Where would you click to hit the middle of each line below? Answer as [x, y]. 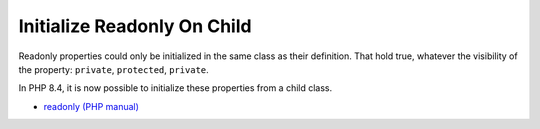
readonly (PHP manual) [91, 106]
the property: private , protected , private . [113, 69]
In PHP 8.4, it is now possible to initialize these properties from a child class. [175, 88]
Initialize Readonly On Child [135, 26]
